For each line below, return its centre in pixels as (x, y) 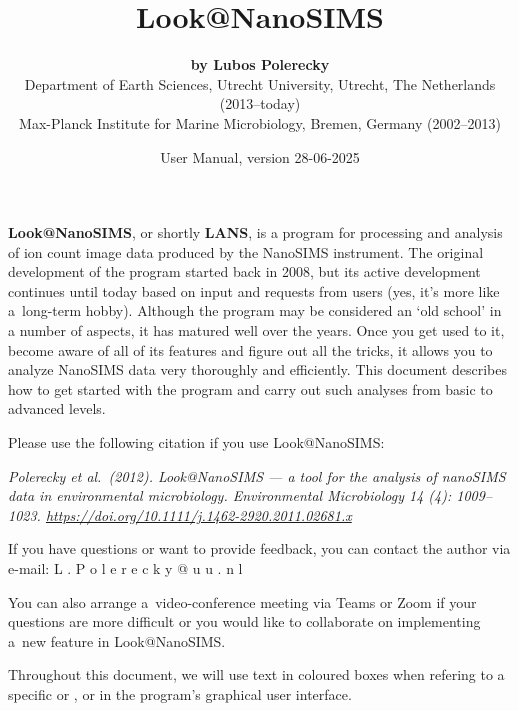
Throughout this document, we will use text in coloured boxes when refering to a (256, 674)
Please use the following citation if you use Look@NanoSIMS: (196, 442)
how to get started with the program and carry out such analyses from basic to (250, 388)
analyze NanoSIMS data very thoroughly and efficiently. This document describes (257, 369)
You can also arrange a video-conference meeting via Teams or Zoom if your (242, 601)
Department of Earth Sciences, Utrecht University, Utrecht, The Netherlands (260, 83)
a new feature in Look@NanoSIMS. (117, 640)
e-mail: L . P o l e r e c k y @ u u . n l (125, 568)
